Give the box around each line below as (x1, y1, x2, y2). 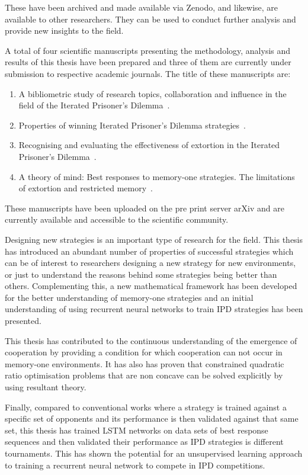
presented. (5, 314, 41, 327)
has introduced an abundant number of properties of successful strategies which (5, 245, 294, 257)
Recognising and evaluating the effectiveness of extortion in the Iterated (18, 139, 280, 151)
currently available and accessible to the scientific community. (5, 213, 229, 226)
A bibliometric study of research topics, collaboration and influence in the (18, 87, 287, 100)
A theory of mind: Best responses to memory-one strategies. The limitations (18, 170, 295, 182)
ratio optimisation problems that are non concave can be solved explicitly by (5, 369, 283, 381)
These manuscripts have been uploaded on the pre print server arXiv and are (5, 201, 284, 214)
